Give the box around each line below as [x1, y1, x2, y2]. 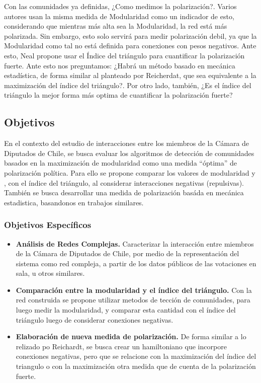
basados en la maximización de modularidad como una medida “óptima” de [4, 158, 237, 168]
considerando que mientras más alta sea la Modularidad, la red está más [4, 21, 227, 31]
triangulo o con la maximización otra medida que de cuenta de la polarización [16, 361, 256, 371]
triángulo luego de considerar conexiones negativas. [16, 314, 173, 325]
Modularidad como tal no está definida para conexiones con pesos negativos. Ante [4, 40, 256, 51]
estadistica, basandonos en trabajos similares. [4, 197, 144, 207]
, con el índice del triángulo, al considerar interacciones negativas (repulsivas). [4, 177, 244, 188]
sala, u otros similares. [16, 268, 85, 278]
